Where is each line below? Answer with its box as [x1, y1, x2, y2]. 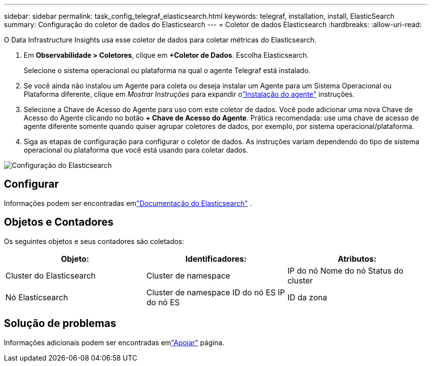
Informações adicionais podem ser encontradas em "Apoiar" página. [4, 338, 224, 347]
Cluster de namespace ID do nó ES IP [146, 287, 285, 297]
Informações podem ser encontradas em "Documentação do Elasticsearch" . [4, 199, 252, 207]
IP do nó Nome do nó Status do [287, 265, 403, 276]
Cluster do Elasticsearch [5, 270, 96, 281]
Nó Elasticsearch [5, 292, 68, 302]
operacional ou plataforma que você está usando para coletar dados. [24, 146, 249, 154]
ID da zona [287, 292, 327, 302]
